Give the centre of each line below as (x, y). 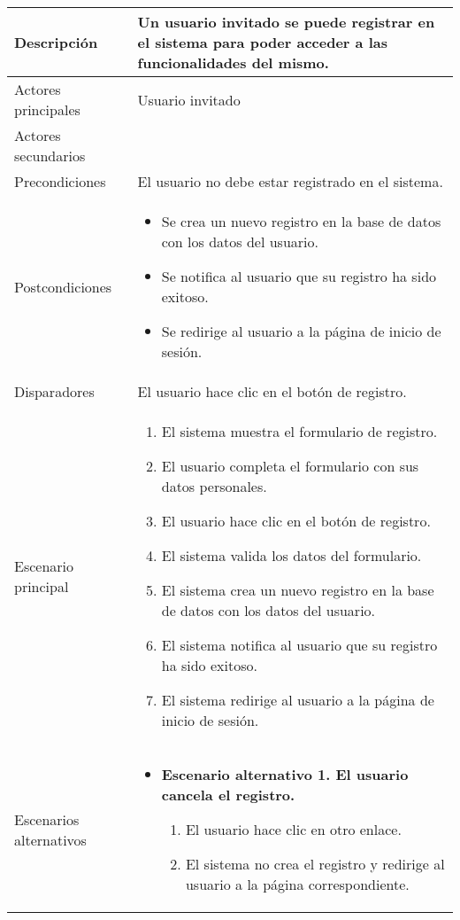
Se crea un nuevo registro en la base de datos (301, 221)
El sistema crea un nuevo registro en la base (298, 590)
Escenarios (47, 819)
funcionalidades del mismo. (233, 62)
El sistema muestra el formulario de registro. (299, 431)
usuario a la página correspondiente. (297, 884)
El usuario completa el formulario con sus (290, 466)
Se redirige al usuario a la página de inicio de (301, 331)
